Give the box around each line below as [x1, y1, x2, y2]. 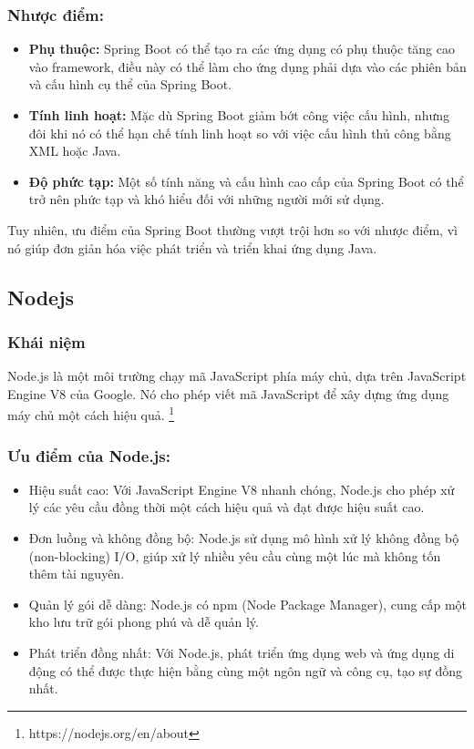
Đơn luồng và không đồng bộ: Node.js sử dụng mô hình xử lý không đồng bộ [28, 528, 459, 547]
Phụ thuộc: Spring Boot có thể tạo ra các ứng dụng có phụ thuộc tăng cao [28, 39, 455, 58]
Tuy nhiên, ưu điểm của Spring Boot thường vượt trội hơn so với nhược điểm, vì [7, 220, 458, 239]
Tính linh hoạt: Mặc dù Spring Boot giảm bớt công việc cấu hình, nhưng [28, 106, 450, 124]
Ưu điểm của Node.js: [7, 444, 170, 467]
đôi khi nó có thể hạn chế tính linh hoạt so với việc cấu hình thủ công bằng [28, 123, 451, 142]
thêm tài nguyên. [28, 564, 125, 583]
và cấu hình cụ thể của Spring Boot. [28, 75, 232, 94]
